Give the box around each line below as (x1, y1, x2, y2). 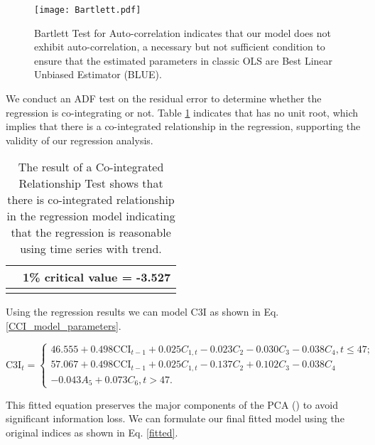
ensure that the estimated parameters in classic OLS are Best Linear (34, 53, 333, 68)
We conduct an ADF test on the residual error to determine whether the (6, 91, 322, 106)
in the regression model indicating (6, 208, 175, 225)
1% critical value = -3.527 (23, 269, 171, 286)
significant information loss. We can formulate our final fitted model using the (6, 411, 344, 426)
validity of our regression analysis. (6, 132, 153, 147)
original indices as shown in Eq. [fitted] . (6, 424, 178, 439)
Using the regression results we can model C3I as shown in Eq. (6, 304, 279, 319)
